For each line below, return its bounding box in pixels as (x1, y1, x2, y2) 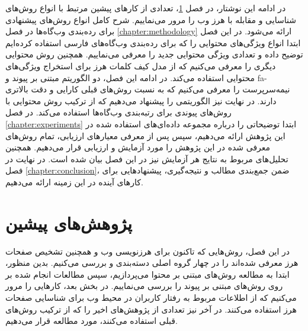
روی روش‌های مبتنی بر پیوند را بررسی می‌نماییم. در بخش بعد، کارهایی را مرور (5, 279, 283, 292)
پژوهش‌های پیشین (5, 210, 133, 234)
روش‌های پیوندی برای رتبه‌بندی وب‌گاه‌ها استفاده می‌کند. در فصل (5, 106, 232, 118)
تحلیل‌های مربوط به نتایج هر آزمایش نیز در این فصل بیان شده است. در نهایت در (5, 152, 288, 165)
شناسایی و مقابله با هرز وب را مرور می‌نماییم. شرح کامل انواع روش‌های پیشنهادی (5, 13, 296, 25)
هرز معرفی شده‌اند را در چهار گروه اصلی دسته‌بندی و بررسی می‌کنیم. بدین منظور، (5, 256, 299, 269)
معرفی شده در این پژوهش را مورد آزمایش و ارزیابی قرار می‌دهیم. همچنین (5, 141, 271, 153)
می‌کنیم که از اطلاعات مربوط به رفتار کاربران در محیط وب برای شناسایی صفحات (5, 291, 297, 303)
